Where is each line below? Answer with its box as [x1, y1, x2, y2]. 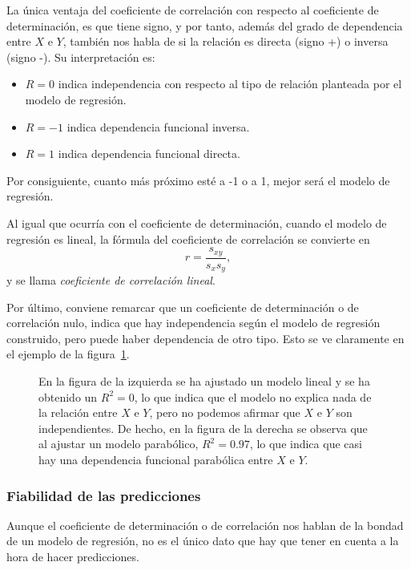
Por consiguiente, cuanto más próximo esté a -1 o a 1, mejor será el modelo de [6, 172, 390, 188]
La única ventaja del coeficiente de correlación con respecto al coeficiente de [6, 2, 379, 18]
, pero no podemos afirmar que [149, 404, 300, 421]
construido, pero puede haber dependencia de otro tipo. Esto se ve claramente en [6, 329, 405, 346]
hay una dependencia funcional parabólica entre [38, 451, 273, 467]
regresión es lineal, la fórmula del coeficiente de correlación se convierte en [6, 230, 370, 247]
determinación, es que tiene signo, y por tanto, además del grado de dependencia [6, 17, 403, 34]
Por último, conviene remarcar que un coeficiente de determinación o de [6, 298, 359, 315]
